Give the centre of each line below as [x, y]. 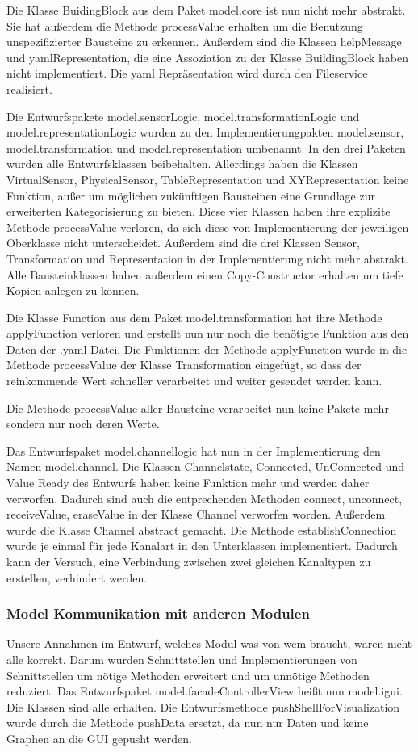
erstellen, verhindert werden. [77, 577]
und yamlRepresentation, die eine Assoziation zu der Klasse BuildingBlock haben [208, 57]
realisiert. [29, 88]
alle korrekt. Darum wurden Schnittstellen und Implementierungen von [182, 659]
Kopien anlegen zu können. [73, 290]
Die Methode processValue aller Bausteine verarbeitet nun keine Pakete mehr [198, 408]
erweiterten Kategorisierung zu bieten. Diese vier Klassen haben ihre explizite [199, 211]
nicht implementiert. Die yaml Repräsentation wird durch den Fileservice [187, 73]
